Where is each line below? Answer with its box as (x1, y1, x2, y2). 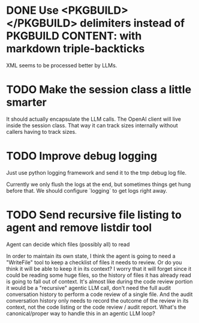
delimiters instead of (80, 16, 185, 30)
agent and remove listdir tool (6, 221, 152, 234)
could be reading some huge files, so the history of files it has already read (6, 271, 191, 279)
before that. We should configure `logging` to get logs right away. (6, 187, 168, 194)
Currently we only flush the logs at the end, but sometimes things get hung (6, 181, 191, 188)
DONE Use (6, 4, 59, 17)
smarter (6, 95, 47, 109)
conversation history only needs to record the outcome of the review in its (6, 297, 189, 304)
